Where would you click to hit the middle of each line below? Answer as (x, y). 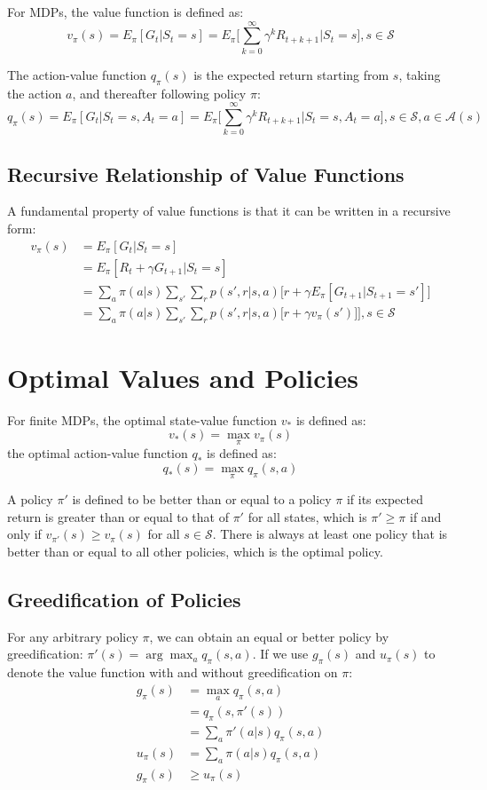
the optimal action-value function (98, 453)
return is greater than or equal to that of (118, 516)
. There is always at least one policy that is (330, 534)
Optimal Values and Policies (183, 377)
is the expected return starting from (291, 74)
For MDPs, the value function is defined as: (126, 12)
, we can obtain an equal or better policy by (269, 636)
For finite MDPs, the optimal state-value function (142, 419)
